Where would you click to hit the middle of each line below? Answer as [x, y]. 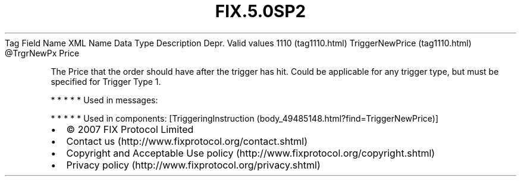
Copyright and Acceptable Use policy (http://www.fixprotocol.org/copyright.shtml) [251, 153]
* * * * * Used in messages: [104, 100]
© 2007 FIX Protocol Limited [130, 129]
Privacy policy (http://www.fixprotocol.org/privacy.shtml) [193, 165]
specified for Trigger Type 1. [106, 81]
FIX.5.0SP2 [260, 11]
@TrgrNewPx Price [42, 53]
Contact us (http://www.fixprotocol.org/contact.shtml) [187, 141]
